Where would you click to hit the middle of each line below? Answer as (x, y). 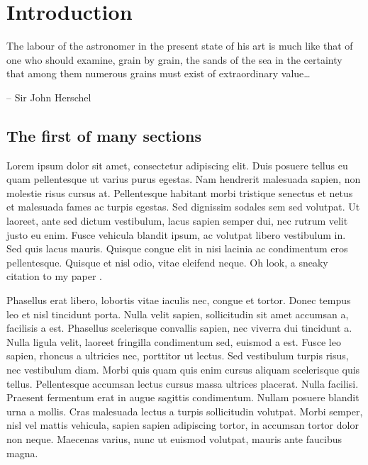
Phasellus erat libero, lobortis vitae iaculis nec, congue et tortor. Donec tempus (179, 300)
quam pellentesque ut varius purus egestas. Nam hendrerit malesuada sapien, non (184, 179)
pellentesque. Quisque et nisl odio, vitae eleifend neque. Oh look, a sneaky (167, 262)
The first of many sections (104, 135)
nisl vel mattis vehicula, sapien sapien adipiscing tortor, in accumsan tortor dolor (183, 425)
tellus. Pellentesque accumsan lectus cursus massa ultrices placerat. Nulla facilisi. (183, 383)
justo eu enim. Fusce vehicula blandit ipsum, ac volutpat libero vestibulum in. (176, 234)
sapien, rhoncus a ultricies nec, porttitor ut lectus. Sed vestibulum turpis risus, (178, 355)
